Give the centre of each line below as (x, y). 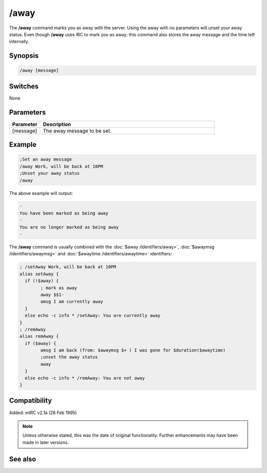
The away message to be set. (77, 130)
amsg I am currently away (72, 302)
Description (57, 124)
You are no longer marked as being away (69, 227)
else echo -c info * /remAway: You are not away (85, 378)
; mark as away (59, 288)
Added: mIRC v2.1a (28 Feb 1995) (43, 413)
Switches (24, 86)
